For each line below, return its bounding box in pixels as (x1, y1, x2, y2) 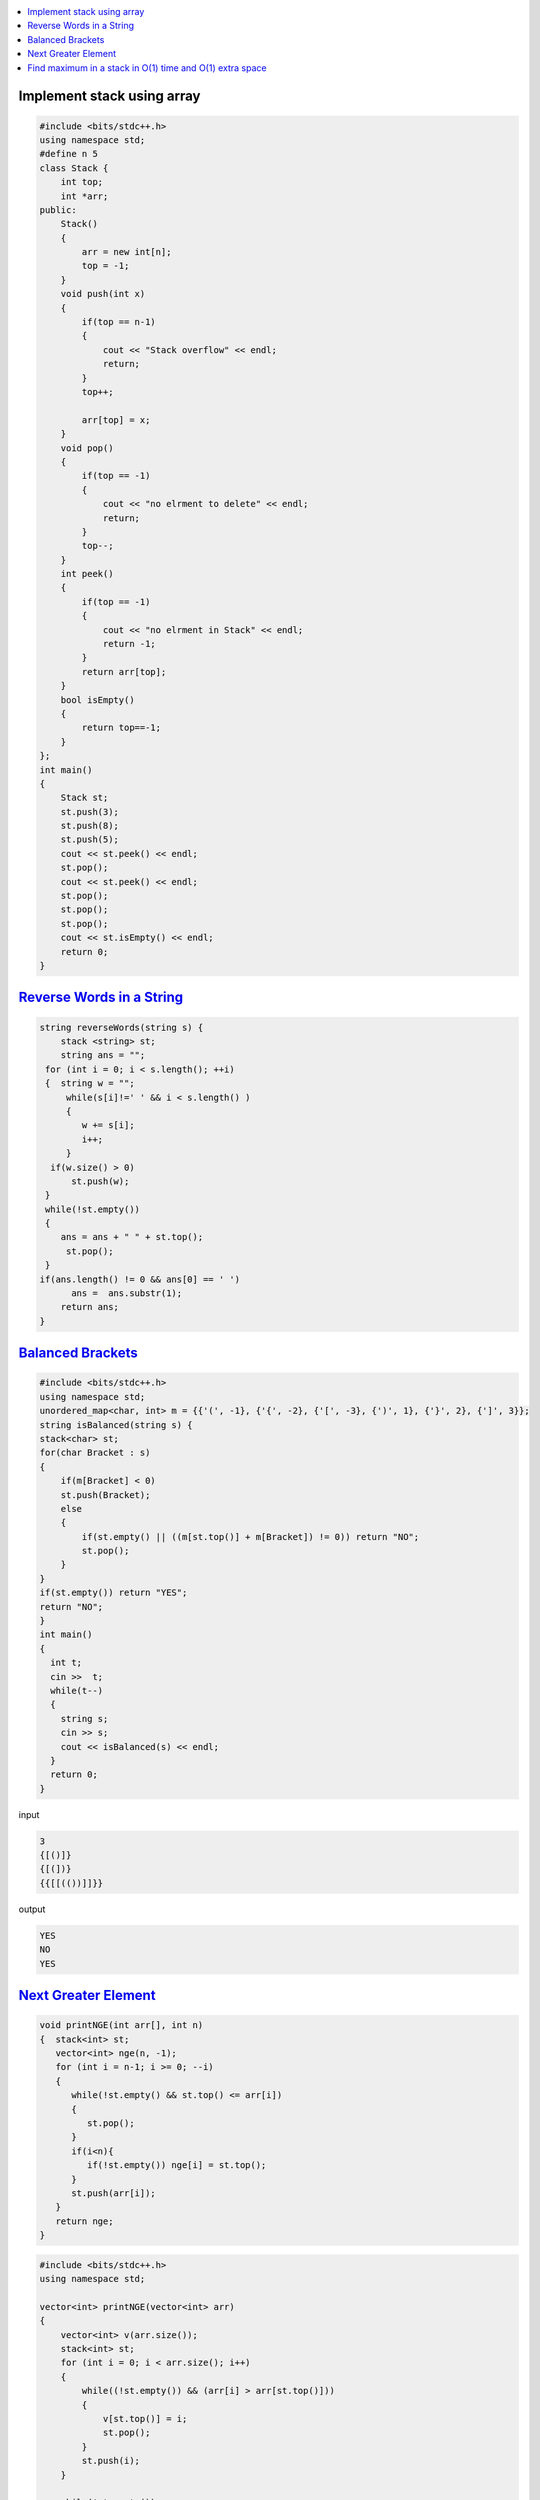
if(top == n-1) (81, 316, 157, 328)
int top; (60, 176, 104, 188)
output (18, 1903, 46, 1915)
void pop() (60, 442, 114, 454)
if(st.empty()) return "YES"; (39, 1587, 188, 1599)
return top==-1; (81, 722, 162, 734)
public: (39, 204, 77, 215)
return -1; (102, 638, 157, 650)
